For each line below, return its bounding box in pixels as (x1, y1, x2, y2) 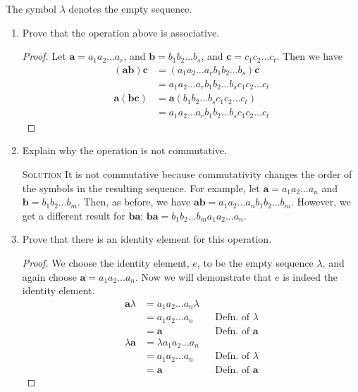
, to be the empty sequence (197, 255, 314, 270)
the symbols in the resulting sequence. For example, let (22, 180, 260, 195)
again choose (22, 269, 77, 284)
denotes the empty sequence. (68, 1, 192, 15)
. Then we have (276, 49, 342, 63)
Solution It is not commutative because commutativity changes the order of (22, 167, 352, 181)
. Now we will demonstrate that (135, 269, 272, 284)
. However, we (290, 194, 351, 209)
